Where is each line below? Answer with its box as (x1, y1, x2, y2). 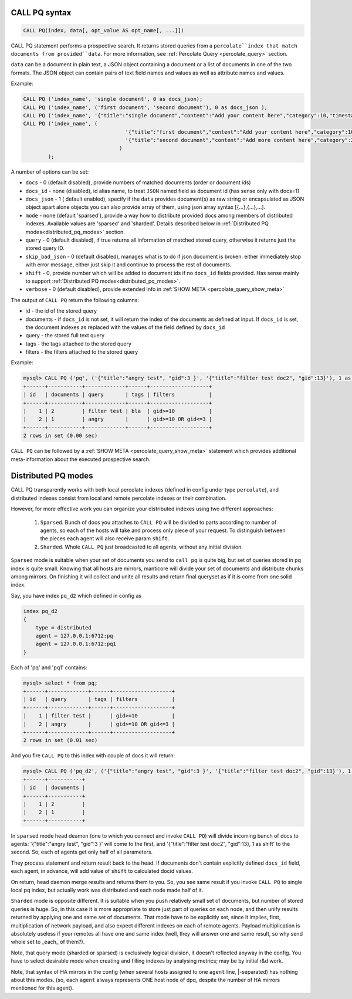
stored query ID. (25, 245, 65, 252)
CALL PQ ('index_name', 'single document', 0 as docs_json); (23, 96, 203, 103)
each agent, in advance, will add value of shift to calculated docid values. (11, 868, 194, 875)
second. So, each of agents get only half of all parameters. (11, 848, 153, 856)
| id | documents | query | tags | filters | (23, 391, 212, 398)
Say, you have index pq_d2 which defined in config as (11, 592, 142, 599)
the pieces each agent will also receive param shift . (40, 535, 170, 542)
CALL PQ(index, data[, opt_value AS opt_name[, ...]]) (23, 27, 184, 33)
